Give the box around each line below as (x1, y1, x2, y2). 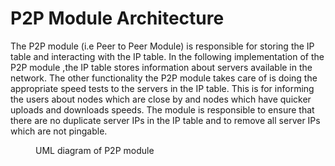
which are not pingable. (10, 125, 108, 137)
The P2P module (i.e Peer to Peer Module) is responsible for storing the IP (10, 40, 315, 52)
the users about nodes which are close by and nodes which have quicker (10, 93, 312, 105)
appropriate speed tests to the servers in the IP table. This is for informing (10, 82, 315, 94)
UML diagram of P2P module (35, 144, 155, 156)
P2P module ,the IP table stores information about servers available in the (10, 61, 313, 73)
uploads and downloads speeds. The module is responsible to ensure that (10, 103, 315, 116)
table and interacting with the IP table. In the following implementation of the (10, 50, 325, 62)
